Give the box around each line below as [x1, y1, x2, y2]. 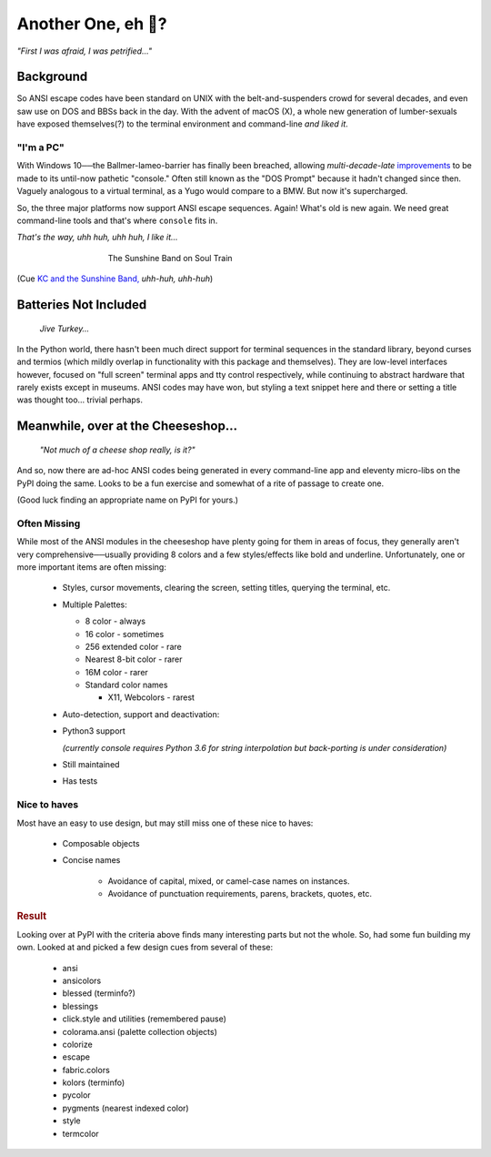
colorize [62, 1039, 93, 1050]
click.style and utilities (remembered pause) [62, 1013, 227, 1024]
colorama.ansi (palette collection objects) [62, 1026, 218, 1037]
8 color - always [85, 615, 145, 627]
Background [16, 69, 88, 85]
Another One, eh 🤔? [16, 14, 167, 34]
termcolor [62, 1128, 99, 1139]
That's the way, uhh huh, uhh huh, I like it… [16, 232, 178, 243]
